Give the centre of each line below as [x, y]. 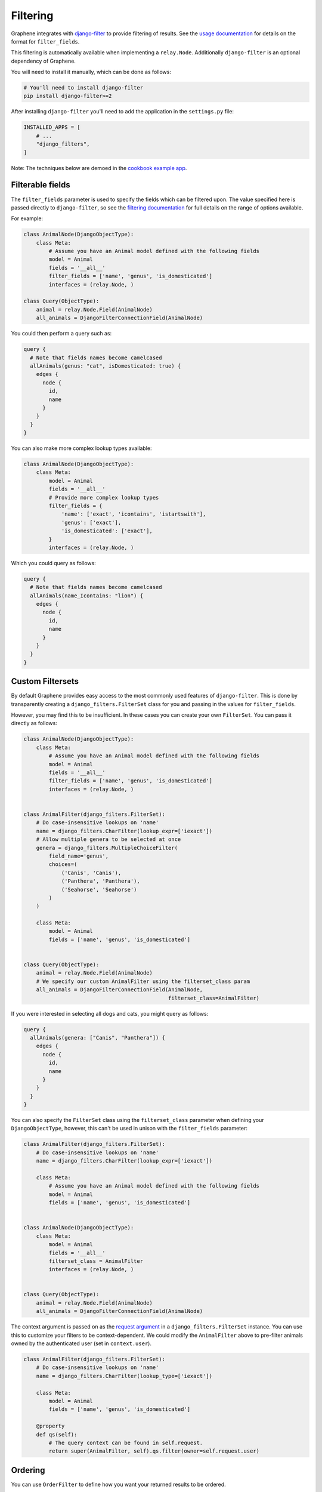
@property [50, 1426]
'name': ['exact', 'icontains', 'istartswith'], [134, 514]
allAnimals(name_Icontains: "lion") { [86, 596]
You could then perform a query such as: [61, 334]
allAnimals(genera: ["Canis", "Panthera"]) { [97, 1038]
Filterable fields [41, 185]
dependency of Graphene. [43, 61]
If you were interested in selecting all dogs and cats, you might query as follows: [110, 1013]
